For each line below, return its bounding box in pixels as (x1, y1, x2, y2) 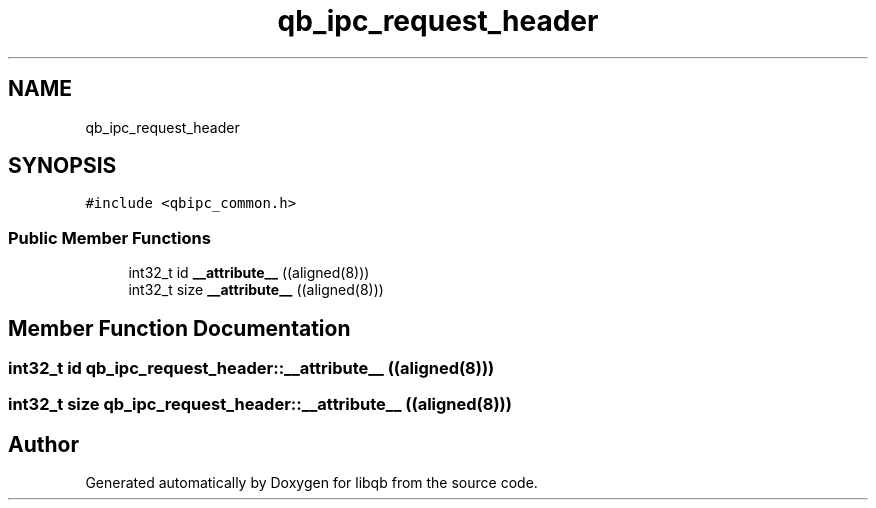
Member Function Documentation (8, 315, 351, 341)
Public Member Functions (8, 227, 211, 248)
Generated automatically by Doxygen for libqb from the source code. (85, 474, 538, 492)
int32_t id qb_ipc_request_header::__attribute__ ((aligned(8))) (8, 358, 495, 379)
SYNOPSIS (8, 153, 117, 179)
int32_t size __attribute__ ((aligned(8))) (128, 281, 384, 299)
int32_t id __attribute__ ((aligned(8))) (128, 264, 370, 282)
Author (8, 431, 79, 457)
